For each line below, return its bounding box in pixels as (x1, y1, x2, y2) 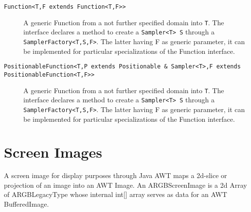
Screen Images (4, 142, 102, 162)
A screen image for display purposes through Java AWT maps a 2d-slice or (4, 170, 227, 180)
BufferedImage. (4, 199, 49, 209)
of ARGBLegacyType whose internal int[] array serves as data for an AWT (4, 189, 227, 199)
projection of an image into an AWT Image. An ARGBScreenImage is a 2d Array (4, 179, 247, 190)
